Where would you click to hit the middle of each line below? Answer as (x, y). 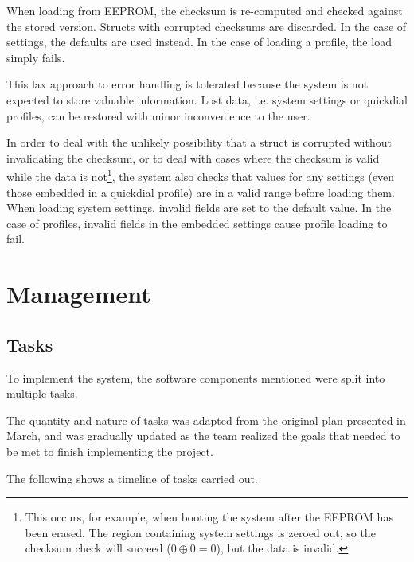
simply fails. (36, 57)
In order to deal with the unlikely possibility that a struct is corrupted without (199, 142)
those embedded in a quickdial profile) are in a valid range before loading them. (201, 192)
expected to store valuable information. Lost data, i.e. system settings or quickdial (207, 99)
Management (79, 294)
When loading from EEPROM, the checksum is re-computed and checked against (205, 10)
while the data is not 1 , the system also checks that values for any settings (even (201, 175)
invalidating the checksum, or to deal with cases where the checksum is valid (193, 157)
